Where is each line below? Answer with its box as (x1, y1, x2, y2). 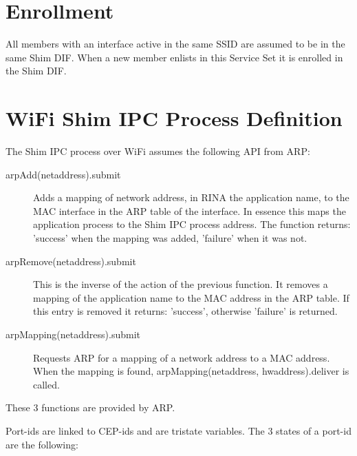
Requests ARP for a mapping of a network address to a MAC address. (33, 350, 330, 364)
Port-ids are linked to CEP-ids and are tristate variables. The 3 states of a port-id (6, 423, 351, 437)
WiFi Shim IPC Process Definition (6, 104, 343, 132)
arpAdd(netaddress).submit (6, 167, 121, 181)
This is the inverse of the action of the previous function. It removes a (33, 277, 328, 291)
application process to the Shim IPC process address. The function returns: (33, 217, 351, 231)
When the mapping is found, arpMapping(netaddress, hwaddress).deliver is (33, 364, 349, 378)
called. (33, 377, 60, 391)
